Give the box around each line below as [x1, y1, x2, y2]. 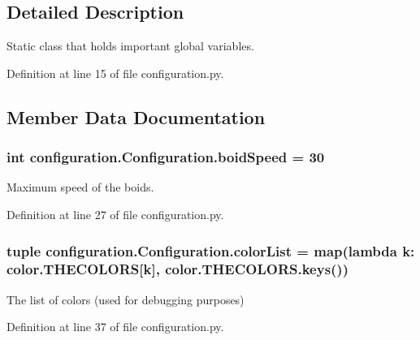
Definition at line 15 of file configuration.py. [6, 64, 224, 81]
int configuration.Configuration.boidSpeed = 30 [6, 147, 325, 167]
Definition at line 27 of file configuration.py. [6, 205, 224, 222]
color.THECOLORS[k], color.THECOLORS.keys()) [6, 259, 349, 279]
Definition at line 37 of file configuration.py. [6, 318, 224, 335]
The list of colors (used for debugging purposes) [6, 291, 245, 308]
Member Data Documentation [6, 104, 266, 129]
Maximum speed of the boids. [6, 179, 154, 196]
